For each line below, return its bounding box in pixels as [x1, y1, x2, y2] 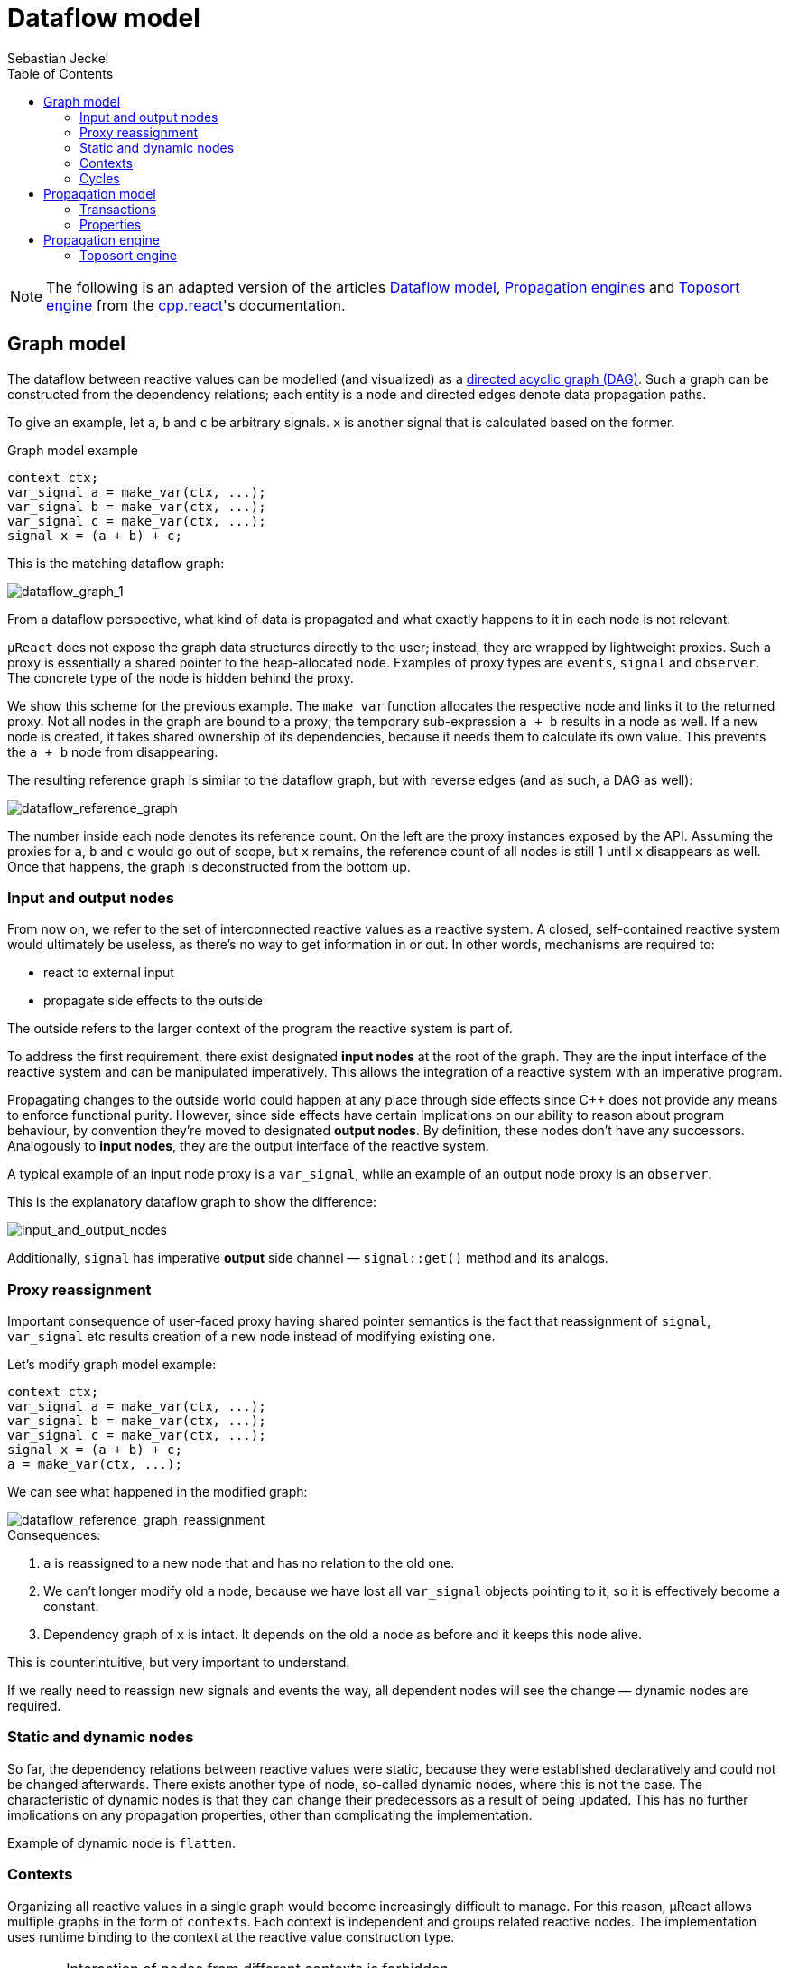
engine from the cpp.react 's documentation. [46, 295, 346, 314]
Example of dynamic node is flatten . [7, 1834, 237, 1851]
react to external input [43, 965, 174, 981]
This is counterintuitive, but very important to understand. [7, 1655, 350, 1671]
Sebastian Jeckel [7, 50, 109, 66]
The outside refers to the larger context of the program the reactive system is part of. [7, 1021, 513, 1037]
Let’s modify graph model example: [7, 1357, 217, 1373]
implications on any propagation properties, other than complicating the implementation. [7, 1806, 533, 1823]
